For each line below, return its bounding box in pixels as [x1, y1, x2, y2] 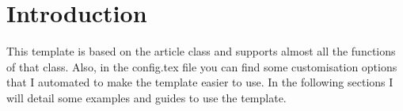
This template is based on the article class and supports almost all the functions [6, 43, 396, 59]
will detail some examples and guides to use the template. [6, 89, 287, 105]
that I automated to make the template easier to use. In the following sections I [6, 74, 393, 90]
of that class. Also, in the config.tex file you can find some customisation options [6, 58, 397, 75]
